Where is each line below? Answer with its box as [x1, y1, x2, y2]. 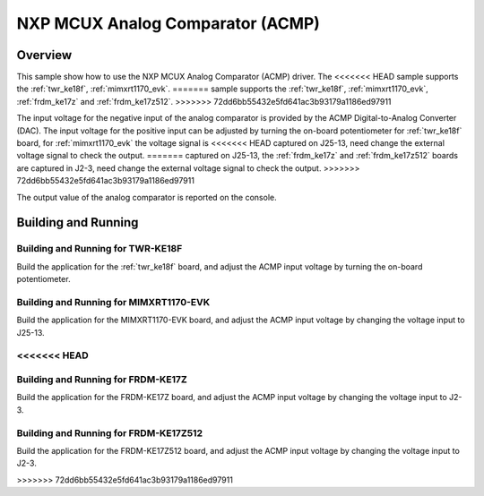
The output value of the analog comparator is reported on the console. [16, 192, 277, 202]
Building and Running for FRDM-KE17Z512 [16, 426, 203, 439]
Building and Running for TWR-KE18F [16, 243, 183, 255]
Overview [16, 47, 73, 63]
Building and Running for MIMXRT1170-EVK [16, 295, 211, 308]
